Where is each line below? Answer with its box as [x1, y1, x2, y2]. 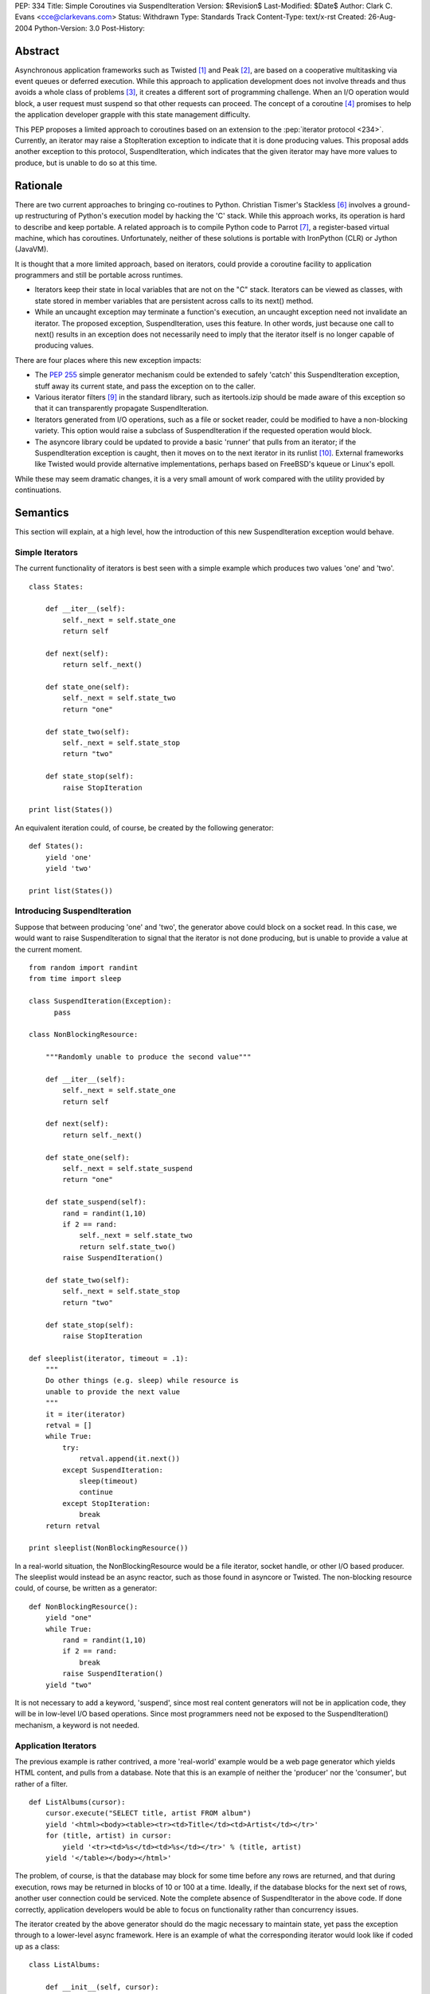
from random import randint [29, 964, 139, 972]
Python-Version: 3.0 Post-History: [34, 23, 145, 33]
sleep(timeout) [79, 1476, 139, 1485]
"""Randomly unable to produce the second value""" [45, 1053, 252, 1062]
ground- [383, 199, 411, 209]
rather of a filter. [14, 1779, 68, 1788]
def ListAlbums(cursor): [29, 1798, 126, 1807]
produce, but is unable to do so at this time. [14, 158, 158, 167]
